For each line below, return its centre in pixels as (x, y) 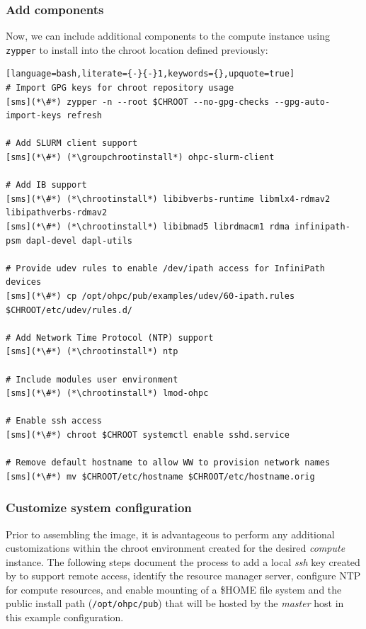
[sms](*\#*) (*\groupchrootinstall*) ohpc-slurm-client (140, 158)
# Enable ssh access (54, 421)
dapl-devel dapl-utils (79, 240)
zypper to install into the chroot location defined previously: (137, 49)
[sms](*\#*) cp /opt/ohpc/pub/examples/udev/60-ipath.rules (150, 296)
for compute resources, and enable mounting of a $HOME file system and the (174, 589)
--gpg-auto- (302, 102)
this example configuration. (65, 617)
